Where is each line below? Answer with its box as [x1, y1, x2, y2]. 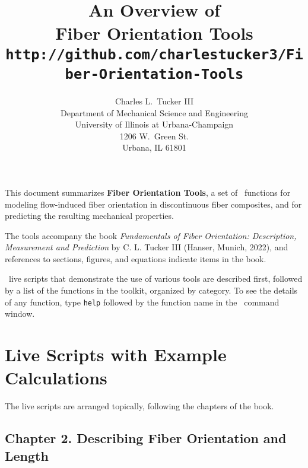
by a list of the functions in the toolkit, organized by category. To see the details [5, 284, 298, 297]
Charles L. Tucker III [115, 94, 194, 107]
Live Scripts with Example [5, 342, 227, 367]
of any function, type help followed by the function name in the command [5, 295, 280, 308]
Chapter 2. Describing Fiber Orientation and [5, 429, 287, 447]
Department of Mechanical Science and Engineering [61, 106, 248, 119]
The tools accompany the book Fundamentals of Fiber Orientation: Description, [5, 229, 297, 241]
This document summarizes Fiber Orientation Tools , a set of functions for [5, 186, 291, 198]
